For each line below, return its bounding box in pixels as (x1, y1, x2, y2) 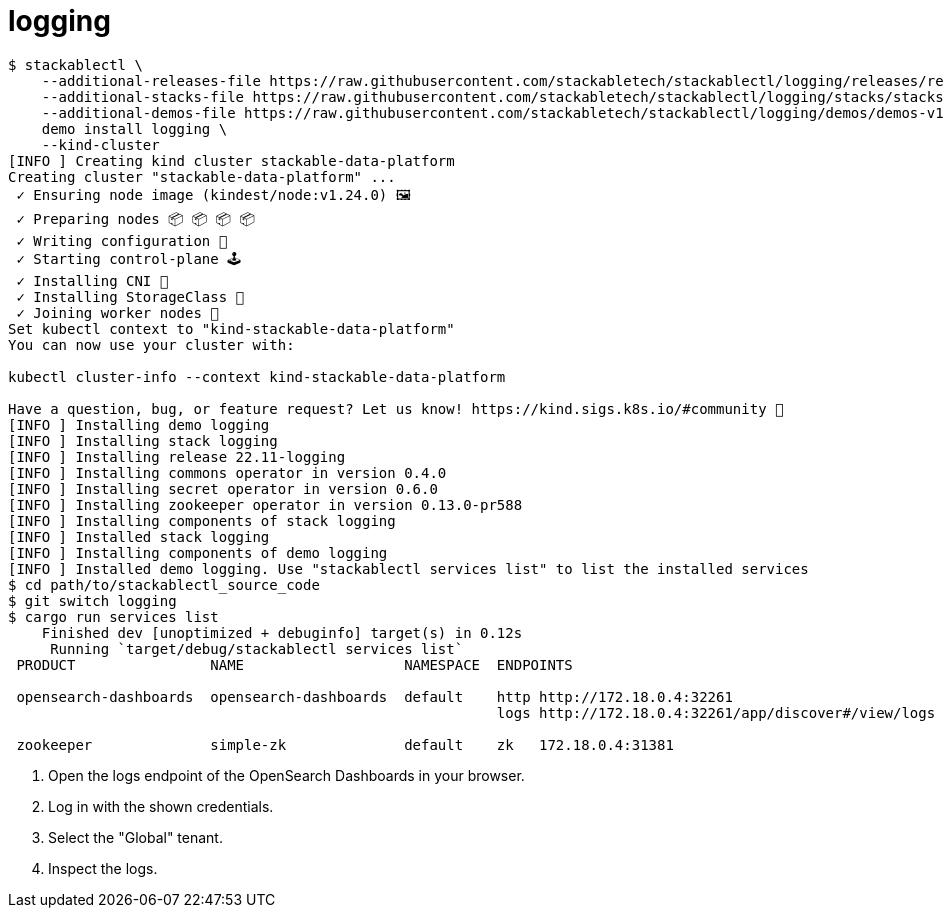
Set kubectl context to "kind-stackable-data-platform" (8, 320, 455, 337)
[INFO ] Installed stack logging (8, 528, 270, 545)
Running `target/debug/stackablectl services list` (50, 640, 464, 657)
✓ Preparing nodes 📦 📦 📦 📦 (16, 210, 256, 227)
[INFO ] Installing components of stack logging (8, 512, 396, 529)
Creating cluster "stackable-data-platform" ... (8, 168, 396, 185)
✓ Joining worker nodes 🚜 (16, 304, 219, 321)
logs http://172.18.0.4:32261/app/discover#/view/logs (496, 704, 936, 721)
